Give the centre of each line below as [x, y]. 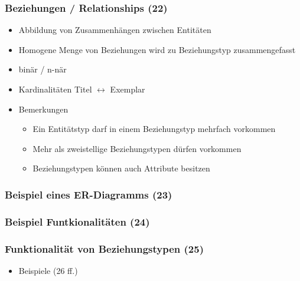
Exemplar [128, 89]
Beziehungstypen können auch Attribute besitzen [121, 168]
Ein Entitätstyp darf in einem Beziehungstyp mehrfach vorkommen [154, 129]
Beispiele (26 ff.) [48, 270]
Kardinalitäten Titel [55, 89]
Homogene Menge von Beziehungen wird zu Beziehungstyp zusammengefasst [157, 49]
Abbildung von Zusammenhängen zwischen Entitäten [115, 30]
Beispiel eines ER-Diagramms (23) [89, 194]
